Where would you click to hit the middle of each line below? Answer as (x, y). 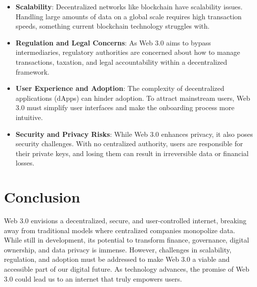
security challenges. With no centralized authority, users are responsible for (129, 143)
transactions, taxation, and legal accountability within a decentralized (121, 61)
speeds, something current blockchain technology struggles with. (112, 26)
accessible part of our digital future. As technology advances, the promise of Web (127, 269)
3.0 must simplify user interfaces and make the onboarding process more (125, 107)
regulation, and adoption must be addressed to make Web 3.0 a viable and (117, 259)
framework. (32, 71)
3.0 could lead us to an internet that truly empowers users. (93, 278)
